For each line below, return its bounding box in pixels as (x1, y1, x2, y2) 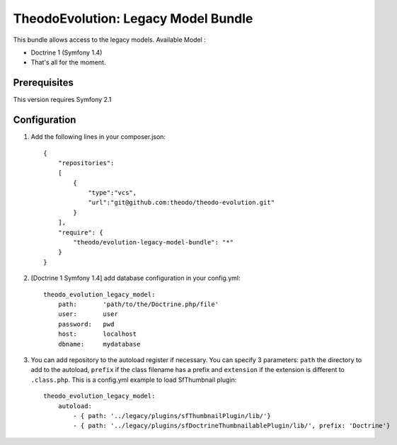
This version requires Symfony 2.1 (13, 96, 112, 104)
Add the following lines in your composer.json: (30, 133, 166, 141)
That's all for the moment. (30, 58, 106, 67)
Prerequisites (13, 77, 74, 89)
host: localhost (57, 330, 137, 338)
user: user (57, 310, 118, 318)
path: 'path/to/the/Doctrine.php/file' (57, 300, 219, 308)
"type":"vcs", (88, 188, 137, 197)
